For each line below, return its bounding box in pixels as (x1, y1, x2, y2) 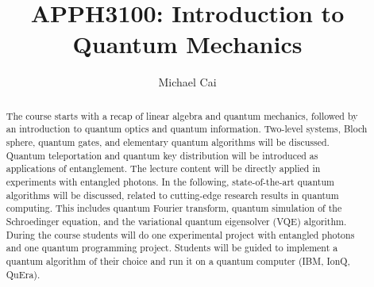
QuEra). (6, 267, 40, 281)
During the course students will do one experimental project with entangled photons (6, 228, 355, 241)
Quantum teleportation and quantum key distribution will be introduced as (6, 148, 318, 162)
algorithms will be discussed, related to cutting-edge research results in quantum (6, 188, 339, 201)
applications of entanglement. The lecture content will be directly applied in (6, 162, 321, 175)
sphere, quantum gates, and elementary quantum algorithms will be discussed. (6, 136, 330, 149)
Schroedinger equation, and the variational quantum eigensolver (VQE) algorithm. (6, 214, 347, 228)
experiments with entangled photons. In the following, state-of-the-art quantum (6, 174, 334, 188)
